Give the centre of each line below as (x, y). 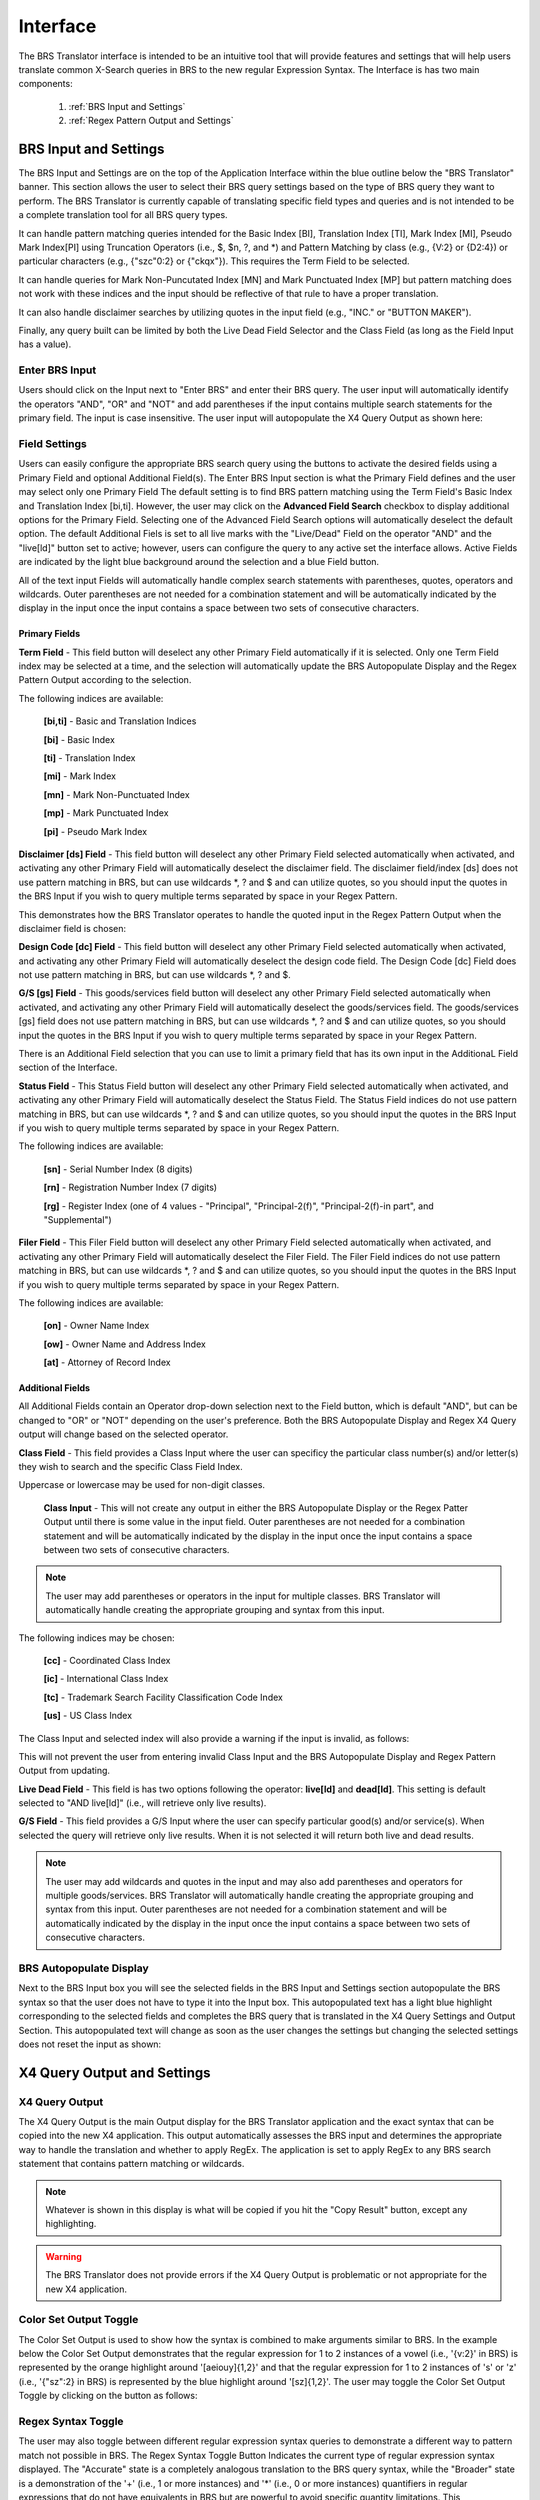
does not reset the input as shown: (90, 2044)
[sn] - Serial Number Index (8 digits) (118, 1169)
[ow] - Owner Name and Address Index (125, 1344)
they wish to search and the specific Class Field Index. (131, 1467)
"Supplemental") (77, 1219)
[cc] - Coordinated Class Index (107, 1660)
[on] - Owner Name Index (96, 1326)
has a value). (45, 344)
